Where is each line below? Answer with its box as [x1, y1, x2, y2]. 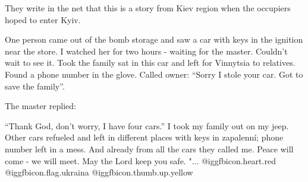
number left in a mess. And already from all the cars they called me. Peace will [5, 142, 294, 155]
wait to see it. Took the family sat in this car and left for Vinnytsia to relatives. [5, 56, 296, 69]
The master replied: [5, 100, 76, 112]
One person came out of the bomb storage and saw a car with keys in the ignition [5, 33, 303, 46]
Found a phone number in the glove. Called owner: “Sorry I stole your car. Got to [5, 68, 303, 80]
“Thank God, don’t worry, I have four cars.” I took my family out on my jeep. [5, 119, 289, 132]
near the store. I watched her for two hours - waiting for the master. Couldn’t [5, 44, 288, 57]
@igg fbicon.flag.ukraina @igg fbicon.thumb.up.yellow [5, 166, 193, 178]
